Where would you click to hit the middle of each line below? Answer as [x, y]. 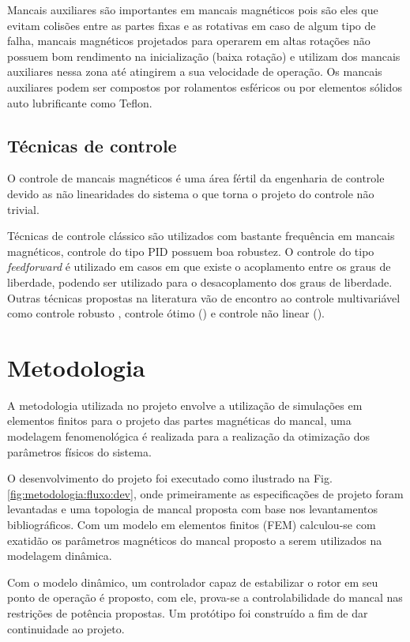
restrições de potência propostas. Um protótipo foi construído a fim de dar [188, 612]
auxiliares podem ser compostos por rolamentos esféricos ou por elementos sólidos [205, 86]
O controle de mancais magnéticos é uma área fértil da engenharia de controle [196, 178]
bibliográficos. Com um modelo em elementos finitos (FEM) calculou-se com [192, 524]
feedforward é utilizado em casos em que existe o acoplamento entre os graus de [199, 267]
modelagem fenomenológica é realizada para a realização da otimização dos [189, 436]
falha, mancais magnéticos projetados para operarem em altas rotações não [189, 41]
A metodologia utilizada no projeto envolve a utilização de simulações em [185, 405]
